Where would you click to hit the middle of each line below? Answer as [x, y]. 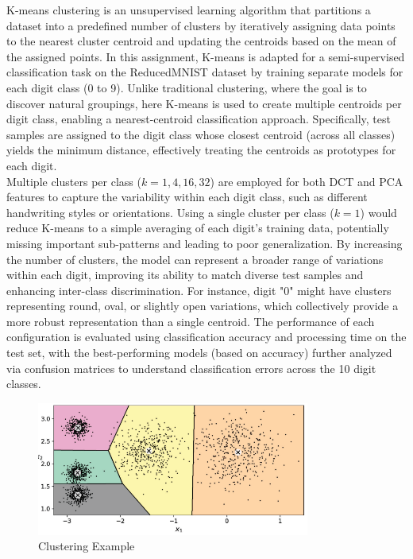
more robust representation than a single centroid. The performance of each [191, 321]
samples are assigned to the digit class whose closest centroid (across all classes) [201, 134]
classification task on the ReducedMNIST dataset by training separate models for [205, 72]
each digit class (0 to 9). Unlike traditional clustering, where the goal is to [187, 87]
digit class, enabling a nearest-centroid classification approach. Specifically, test [199, 119]
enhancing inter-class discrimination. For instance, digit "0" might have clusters [199, 290]
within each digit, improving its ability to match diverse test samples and [185, 275]
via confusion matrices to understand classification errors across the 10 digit [191, 368]
